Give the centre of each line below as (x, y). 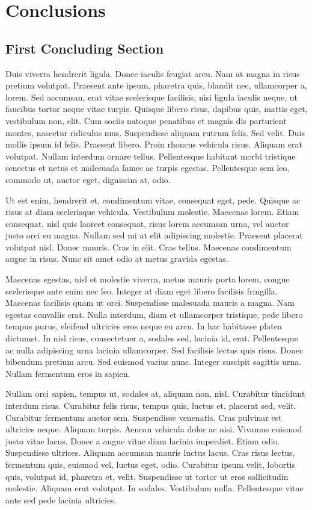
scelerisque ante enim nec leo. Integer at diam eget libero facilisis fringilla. (142, 291)
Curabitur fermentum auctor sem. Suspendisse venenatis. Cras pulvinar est (144, 417)
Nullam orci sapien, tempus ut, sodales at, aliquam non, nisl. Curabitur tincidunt (155, 393)
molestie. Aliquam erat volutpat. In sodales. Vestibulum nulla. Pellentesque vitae (154, 488)
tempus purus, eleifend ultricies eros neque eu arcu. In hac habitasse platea (144, 326)
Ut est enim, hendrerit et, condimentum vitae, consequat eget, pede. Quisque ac (153, 200)
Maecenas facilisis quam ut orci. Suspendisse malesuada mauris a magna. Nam (150, 303)
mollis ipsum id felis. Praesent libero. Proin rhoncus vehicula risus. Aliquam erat (154, 144)
